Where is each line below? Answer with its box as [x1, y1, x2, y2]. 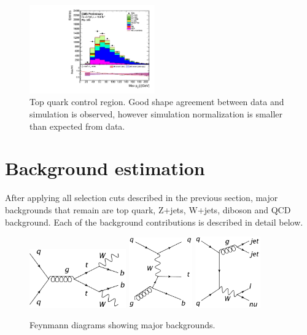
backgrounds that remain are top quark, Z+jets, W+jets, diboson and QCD [5, 203, 291, 216]
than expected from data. [29, 119, 125, 132]
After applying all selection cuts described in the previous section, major [5, 191, 278, 204]
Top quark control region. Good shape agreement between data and [29, 95, 284, 108]
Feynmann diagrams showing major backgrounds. [29, 318, 216, 331]
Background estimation [5, 156, 205, 181]
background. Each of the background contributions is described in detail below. [5, 215, 303, 228]
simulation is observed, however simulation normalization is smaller [29, 108, 283, 120]
